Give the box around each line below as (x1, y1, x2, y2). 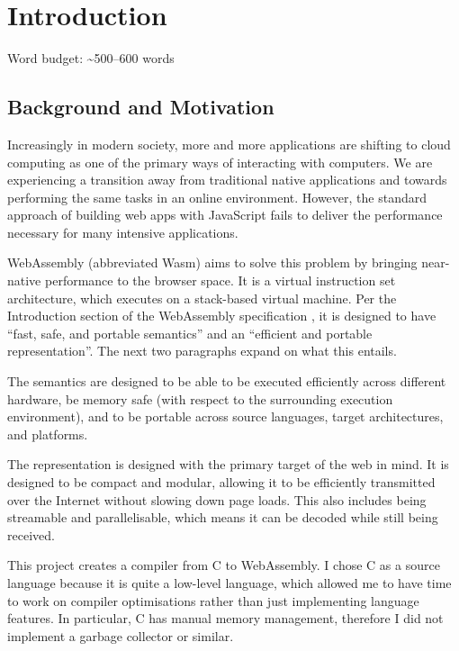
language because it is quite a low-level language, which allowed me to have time (7, 573, 452, 592)
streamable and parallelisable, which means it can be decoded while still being (7, 508, 438, 527)
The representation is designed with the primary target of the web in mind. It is (7, 455, 449, 474)
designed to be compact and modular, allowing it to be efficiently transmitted (7, 473, 436, 492)
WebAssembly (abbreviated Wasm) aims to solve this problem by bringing (7, 253, 418, 272)
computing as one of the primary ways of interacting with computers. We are (7, 152, 433, 171)
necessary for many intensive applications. (7, 222, 238, 241)
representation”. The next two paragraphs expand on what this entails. (7, 341, 397, 360)
